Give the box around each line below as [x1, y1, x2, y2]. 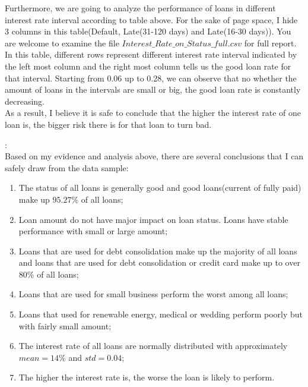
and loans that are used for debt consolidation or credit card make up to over [18, 256, 300, 269]
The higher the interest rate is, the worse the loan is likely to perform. [18, 371, 275, 383]
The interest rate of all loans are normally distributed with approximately [18, 339, 288, 352]
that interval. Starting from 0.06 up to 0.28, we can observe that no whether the [5, 71, 297, 84]
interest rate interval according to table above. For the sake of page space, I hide [5, 13, 298, 26]
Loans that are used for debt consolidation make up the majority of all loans [18, 244, 297, 257]
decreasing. [5, 95, 45, 107]
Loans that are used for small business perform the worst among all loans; [18, 288, 288, 300]
